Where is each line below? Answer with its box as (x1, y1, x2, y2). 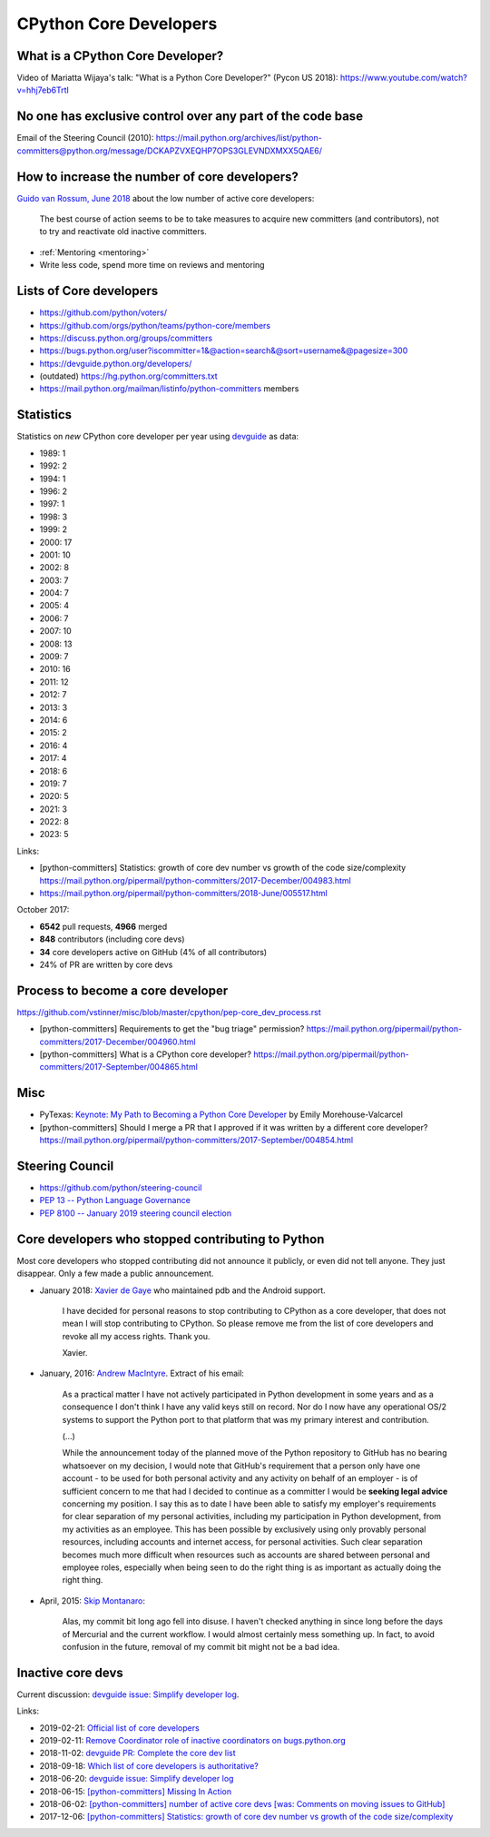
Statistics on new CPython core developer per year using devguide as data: (16, 431, 299, 442)
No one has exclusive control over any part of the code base (16, 109, 363, 124)
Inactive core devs (16, 1664, 124, 1680)
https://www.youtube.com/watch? (340, 73, 467, 84)
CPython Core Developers (16, 14, 218, 34)
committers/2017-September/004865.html (39, 1062, 199, 1072)
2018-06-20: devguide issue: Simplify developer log (39, 1773, 234, 1784)
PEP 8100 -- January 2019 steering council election (39, 1208, 232, 1219)
